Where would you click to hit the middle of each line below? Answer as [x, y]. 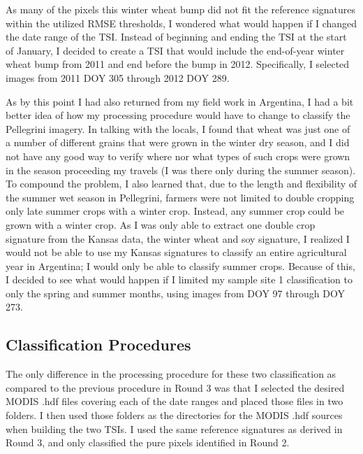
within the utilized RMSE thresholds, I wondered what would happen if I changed [181, 23]
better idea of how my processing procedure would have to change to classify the [178, 115]
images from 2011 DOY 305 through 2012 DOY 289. [118, 77]
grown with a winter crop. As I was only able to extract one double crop [161, 224]
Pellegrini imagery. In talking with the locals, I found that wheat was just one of [178, 128]
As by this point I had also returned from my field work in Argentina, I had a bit [180, 101]
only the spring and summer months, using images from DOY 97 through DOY [175, 293]
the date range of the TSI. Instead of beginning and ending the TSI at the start [176, 37]
